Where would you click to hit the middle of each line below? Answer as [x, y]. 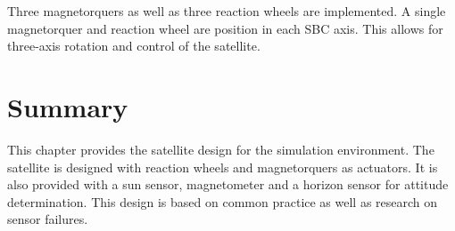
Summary [68, 106]
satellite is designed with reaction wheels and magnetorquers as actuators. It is [223, 167]
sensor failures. [48, 219]
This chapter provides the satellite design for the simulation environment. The [221, 149]
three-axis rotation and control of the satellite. [134, 46]
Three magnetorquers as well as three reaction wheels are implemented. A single [227, 11]
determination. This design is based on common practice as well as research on [223, 201]
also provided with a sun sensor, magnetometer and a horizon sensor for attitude [228, 184]
